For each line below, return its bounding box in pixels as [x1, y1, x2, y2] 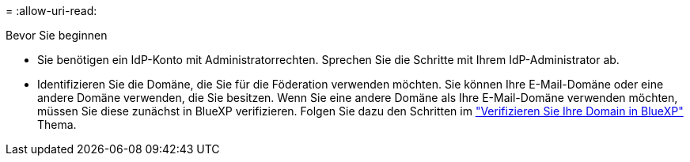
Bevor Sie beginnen [6, 28, 108, 42]
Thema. [37, 118, 77, 131]
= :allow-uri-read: [6, 4, 97, 17]
